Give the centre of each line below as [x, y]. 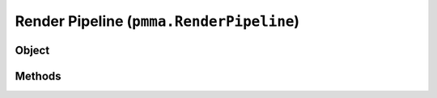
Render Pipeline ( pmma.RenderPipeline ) [157, 21]
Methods [38, 76]
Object [32, 50]
